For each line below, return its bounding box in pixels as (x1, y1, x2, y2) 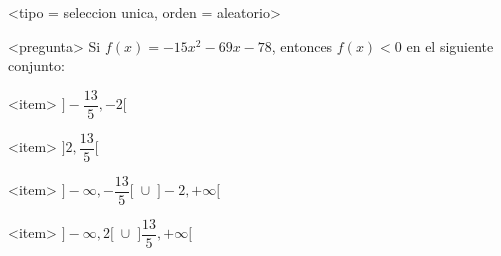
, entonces (271, 35, 333, 56)
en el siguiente (406, 35, 494, 56)
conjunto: (8, 55, 65, 76)
